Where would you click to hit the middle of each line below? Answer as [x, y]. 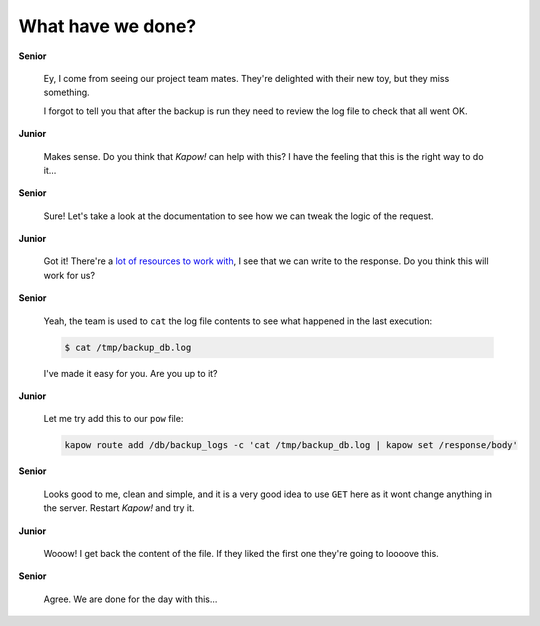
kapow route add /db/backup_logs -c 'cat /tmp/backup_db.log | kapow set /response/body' [291, 445]
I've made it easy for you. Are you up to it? [131, 373]
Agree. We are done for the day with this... [130, 599]
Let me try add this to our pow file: [113, 419]
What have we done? [107, 26]
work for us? [69, 275]
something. [66, 92]
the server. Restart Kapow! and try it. [119, 508]
